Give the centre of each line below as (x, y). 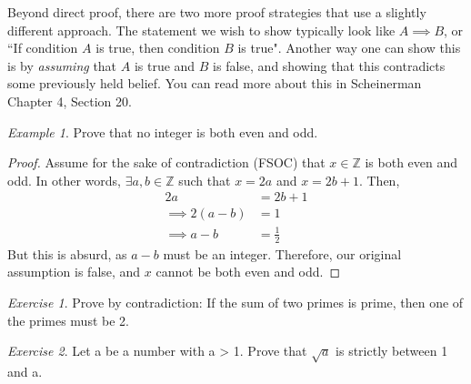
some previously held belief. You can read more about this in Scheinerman (215, 83)
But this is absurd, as (67, 253)
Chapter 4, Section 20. (70, 101)
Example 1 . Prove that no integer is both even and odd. (163, 131)
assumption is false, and (74, 272)
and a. (25, 371)
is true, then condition (158, 48)
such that (205, 180)
